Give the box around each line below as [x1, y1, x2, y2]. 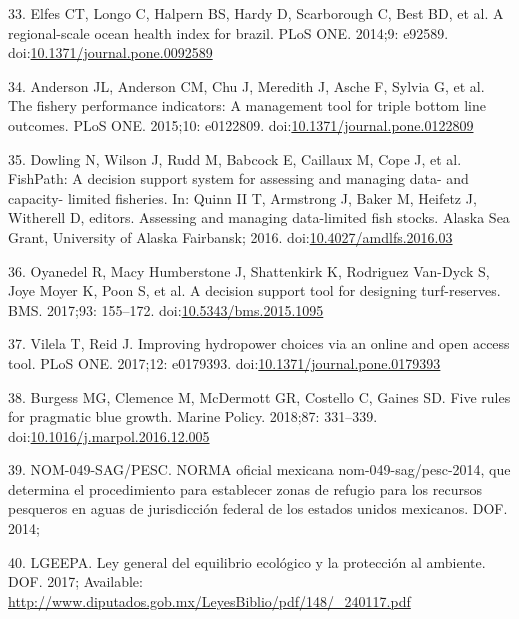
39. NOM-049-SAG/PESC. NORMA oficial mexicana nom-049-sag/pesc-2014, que [8, 459, 511, 480]
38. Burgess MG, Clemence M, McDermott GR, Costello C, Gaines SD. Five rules [8, 386, 511, 407]
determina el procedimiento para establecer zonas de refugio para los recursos [8, 478, 482, 499]
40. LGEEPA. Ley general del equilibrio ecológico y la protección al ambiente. [8, 551, 486, 572]
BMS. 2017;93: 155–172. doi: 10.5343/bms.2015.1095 [8, 299, 324, 320]
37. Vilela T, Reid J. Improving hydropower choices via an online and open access [8, 333, 510, 354]
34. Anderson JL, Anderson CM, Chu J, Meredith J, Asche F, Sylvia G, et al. [8, 75, 485, 96]
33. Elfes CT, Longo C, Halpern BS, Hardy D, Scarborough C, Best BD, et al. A [8, 3, 504, 23]
